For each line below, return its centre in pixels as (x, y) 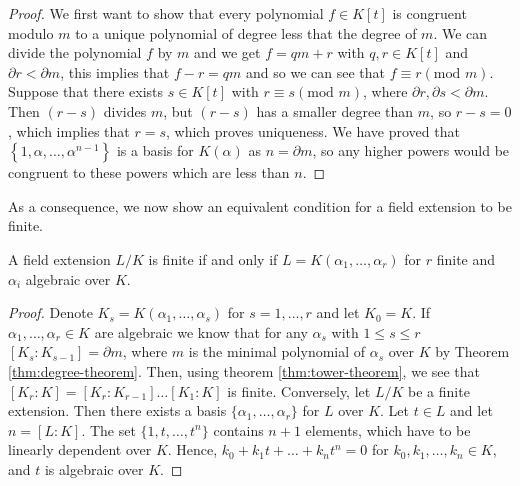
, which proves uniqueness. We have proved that (313, 130)
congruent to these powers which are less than (149, 172)
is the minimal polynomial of (277, 351)
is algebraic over (94, 468)
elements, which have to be (388, 429)
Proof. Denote (50, 312)
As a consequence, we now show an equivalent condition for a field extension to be (260, 205)
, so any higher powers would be (411, 150)
